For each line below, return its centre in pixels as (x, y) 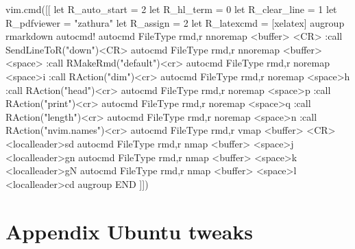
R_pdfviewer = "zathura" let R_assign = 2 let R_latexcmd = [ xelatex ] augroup (175, 22)
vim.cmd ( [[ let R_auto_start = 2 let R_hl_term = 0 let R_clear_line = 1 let (171, 9)
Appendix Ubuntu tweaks (130, 231)
